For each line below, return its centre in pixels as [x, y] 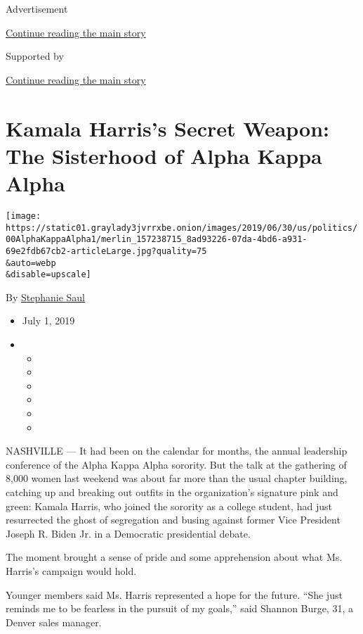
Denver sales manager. [54, 622]
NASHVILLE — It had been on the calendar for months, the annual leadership [177, 451]
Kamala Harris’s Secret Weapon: [168, 128]
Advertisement [37, 8]
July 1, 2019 [48, 321]
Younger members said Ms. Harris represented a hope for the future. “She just [174, 594]
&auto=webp [31, 263]
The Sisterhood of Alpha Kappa [164, 155]
